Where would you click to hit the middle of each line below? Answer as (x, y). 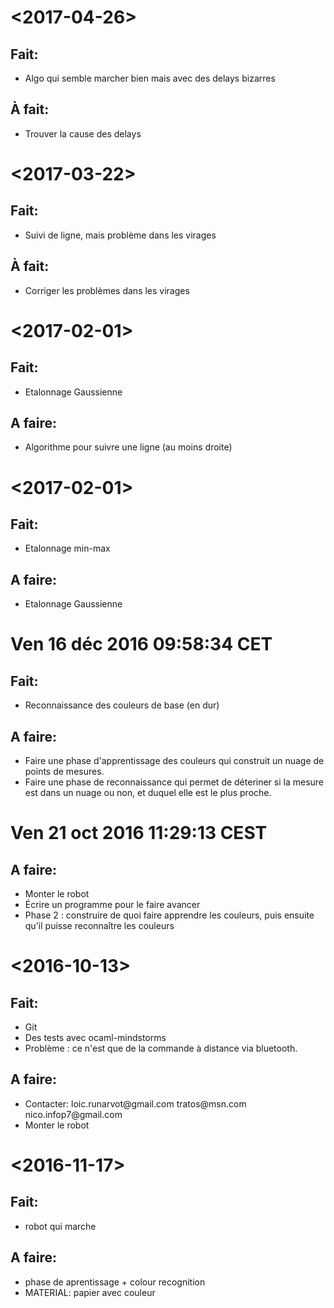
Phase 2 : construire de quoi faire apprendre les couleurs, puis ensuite (169, 915)
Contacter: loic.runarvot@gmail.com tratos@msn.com (135, 1103)
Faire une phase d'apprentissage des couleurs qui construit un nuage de (174, 761)
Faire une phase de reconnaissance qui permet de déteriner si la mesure (174, 782)
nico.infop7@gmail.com (73, 1114)
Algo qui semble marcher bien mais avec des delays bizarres (150, 78)
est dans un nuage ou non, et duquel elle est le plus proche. (148, 793)
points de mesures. (64, 772)
